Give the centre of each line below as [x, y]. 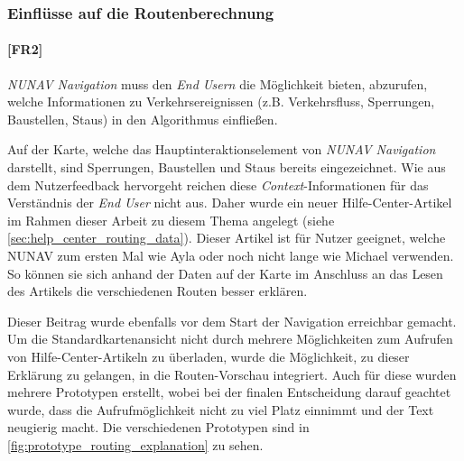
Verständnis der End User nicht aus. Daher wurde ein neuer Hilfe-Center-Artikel [230, 203]
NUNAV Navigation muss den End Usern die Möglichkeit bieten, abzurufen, [218, 83]
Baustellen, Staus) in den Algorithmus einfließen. [143, 119]
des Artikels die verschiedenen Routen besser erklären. [158, 291]
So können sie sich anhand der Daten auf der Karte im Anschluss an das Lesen [225, 273]
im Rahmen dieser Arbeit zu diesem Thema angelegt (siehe [171, 220]
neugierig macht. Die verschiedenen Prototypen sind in [158, 427]
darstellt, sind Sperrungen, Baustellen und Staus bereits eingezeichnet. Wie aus [227, 167]
